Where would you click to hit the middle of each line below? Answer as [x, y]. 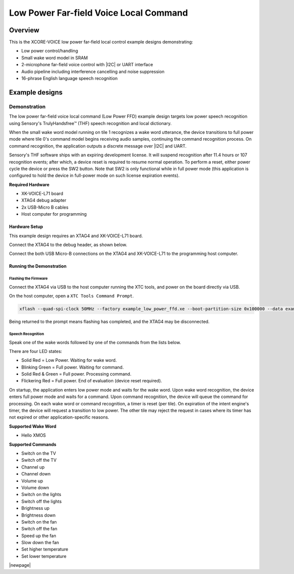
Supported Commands [33, 444]
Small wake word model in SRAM [55, 58]
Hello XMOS [34, 435]
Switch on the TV [39, 453]
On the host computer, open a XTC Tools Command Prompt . [72, 296]
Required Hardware [29, 184]
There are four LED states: [36, 351]
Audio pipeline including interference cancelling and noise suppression [93, 72]
